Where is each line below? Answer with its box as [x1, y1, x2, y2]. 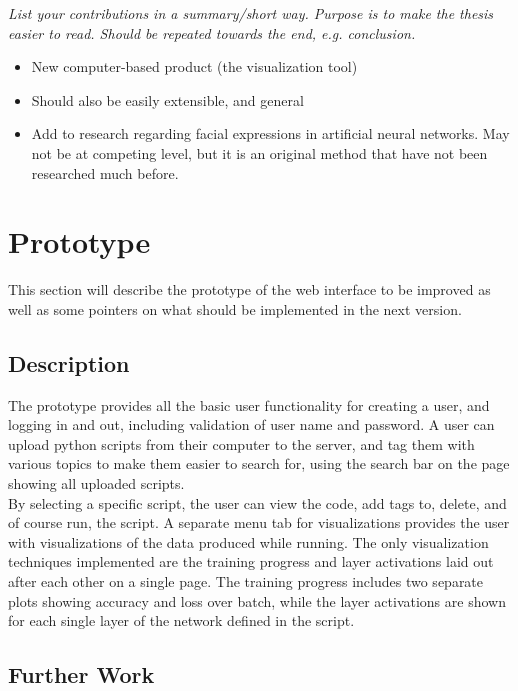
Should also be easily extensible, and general [31, 89, 304, 110]
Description [8, 347, 130, 378]
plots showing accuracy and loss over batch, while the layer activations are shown [8, 590, 506, 611]
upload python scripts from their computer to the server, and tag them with [8, 433, 475, 454]
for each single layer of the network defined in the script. [8, 610, 355, 631]
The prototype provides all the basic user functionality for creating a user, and [8, 394, 490, 415]
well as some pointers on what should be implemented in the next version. [8, 298, 462, 319]
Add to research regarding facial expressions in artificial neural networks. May [31, 123, 510, 144]
